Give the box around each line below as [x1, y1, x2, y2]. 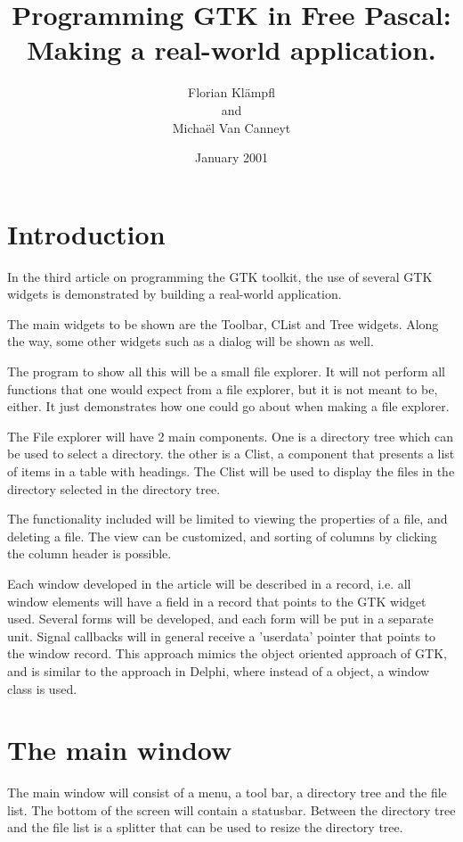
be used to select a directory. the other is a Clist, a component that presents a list [7, 444, 455, 463]
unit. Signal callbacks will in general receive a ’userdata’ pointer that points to [7, 626, 436, 645]
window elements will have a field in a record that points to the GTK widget [7, 591, 426, 610]
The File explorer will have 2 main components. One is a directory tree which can [7, 426, 454, 445]
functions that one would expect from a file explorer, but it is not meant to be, [7, 379, 438, 398]
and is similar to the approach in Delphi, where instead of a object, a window [7, 661, 430, 680]
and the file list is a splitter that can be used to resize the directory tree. [7, 818, 403, 837]
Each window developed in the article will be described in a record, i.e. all [7, 574, 411, 592]
